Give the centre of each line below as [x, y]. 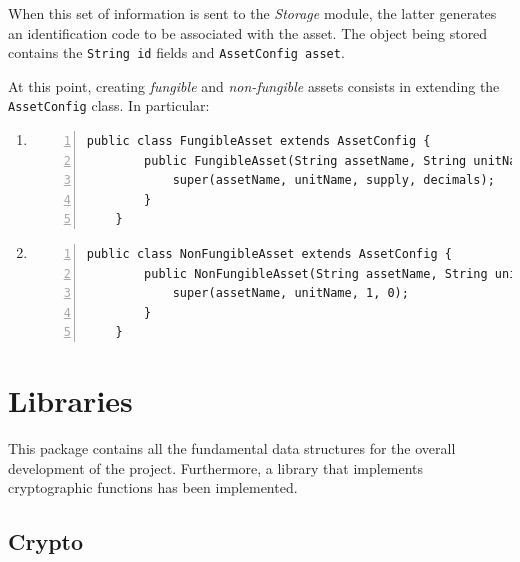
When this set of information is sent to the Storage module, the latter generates [252, 13]
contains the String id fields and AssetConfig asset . [176, 52]
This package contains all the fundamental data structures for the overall [232, 448]
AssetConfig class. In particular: [109, 105]
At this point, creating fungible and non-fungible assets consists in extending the [254, 85]
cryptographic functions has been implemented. [153, 487]
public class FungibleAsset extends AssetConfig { [258, 141]
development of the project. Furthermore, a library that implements [216, 467]
